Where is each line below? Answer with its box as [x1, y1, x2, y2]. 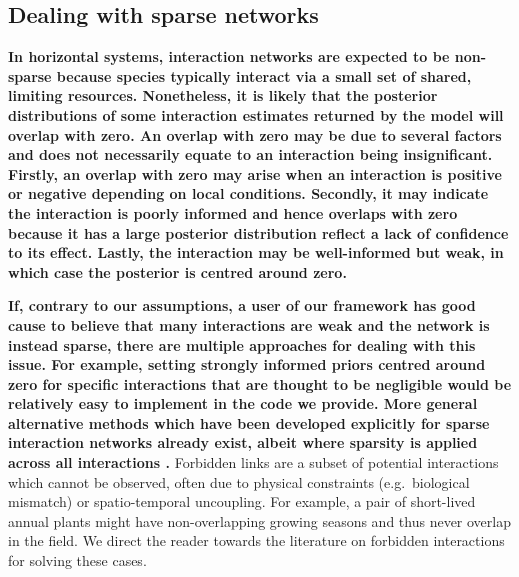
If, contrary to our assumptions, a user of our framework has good [8, 295, 476, 316]
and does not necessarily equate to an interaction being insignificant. [8, 144, 493, 165]
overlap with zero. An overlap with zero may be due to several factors [8, 124, 502, 145]
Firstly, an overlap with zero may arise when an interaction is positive [8, 163, 502, 184]
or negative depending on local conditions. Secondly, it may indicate [8, 183, 489, 204]
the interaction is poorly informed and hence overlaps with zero [8, 202, 458, 223]
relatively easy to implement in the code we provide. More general [8, 393, 478, 414]
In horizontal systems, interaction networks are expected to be [8, 46, 450, 67]
